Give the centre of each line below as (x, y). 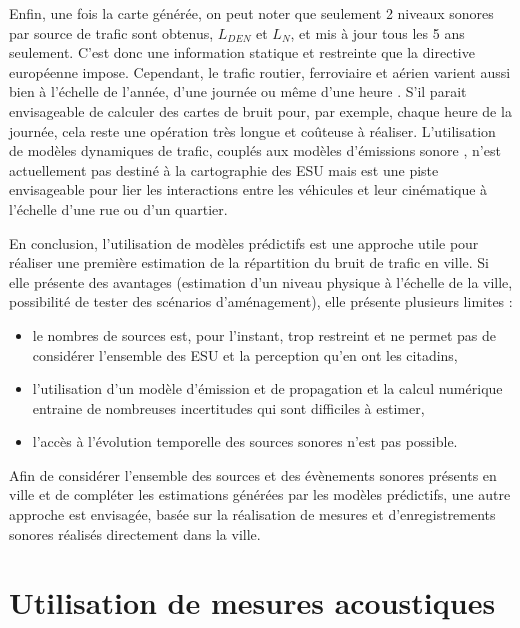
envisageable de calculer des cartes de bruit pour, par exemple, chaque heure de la (260, 110)
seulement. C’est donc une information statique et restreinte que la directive (242, 52)
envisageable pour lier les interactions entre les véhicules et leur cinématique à (248, 189)
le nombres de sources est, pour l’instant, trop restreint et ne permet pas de (264, 334)
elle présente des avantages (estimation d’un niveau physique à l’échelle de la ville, (261, 281)
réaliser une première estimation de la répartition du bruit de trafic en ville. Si (249, 262)
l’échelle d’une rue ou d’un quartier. (118, 208)
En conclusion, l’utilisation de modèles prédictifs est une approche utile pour (244, 242)
